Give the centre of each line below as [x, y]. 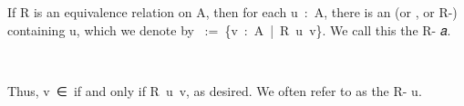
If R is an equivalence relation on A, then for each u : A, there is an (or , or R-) [232, 12]
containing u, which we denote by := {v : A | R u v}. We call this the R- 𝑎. [229, 29]
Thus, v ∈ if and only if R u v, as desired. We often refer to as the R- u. [215, 90]
